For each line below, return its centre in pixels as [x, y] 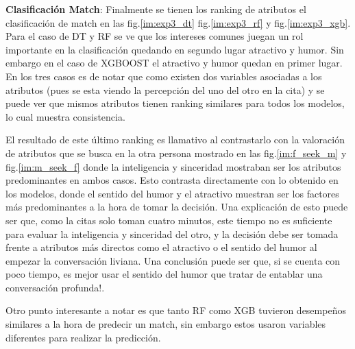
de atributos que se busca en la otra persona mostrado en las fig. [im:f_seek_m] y [176, 153]
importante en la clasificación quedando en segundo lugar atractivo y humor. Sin [175, 49]
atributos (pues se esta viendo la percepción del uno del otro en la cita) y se [165, 89]
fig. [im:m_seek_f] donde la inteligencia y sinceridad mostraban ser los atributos [173, 166]
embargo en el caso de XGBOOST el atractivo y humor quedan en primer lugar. [174, 63]
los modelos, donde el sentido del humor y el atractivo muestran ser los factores [172, 193]
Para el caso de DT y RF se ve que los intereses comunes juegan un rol [155, 36]
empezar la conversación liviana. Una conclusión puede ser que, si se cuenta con [173, 260]
